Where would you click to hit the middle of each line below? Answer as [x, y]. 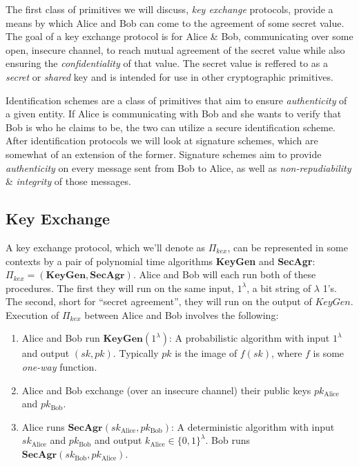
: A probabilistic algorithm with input [249, 338]
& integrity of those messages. [68, 181]
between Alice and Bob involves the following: [182, 314]
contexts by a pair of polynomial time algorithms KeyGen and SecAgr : [161, 261]
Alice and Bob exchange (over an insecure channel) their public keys [166, 390]
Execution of [32, 314]
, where [287, 353]
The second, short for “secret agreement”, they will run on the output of [159, 301]
